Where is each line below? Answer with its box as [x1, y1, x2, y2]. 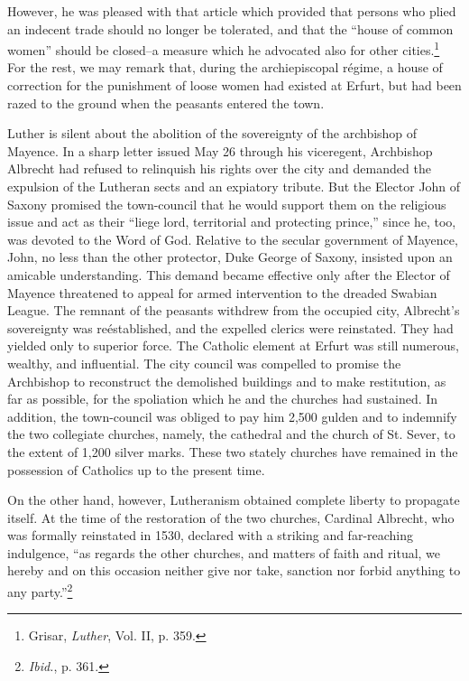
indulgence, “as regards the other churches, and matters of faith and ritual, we [7, 543, 441, 562]
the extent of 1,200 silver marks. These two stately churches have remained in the [7, 442, 458, 461]
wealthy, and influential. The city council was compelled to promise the [7, 353, 401, 372]
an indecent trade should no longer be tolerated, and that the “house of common [7, 19, 454, 38]
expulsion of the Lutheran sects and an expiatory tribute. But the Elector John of [7, 177, 461, 195]
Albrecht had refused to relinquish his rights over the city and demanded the [7, 159, 431, 178]
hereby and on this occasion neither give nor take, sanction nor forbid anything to [7, 561, 461, 580]
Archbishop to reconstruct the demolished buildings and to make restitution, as [7, 371, 446, 390]
